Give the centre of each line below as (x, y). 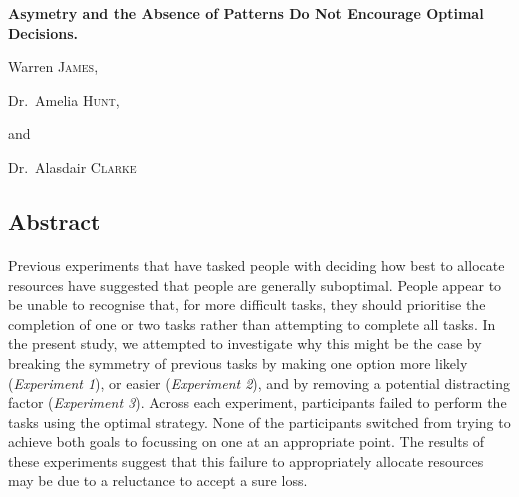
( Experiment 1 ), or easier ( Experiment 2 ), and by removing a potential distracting (259, 382)
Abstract (54, 220)
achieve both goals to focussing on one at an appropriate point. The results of (246, 441)
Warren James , (53, 66)
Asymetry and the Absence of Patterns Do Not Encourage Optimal (246, 13)
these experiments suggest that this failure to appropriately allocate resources (246, 460)
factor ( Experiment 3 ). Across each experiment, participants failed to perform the (257, 402)
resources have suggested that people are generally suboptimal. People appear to (255, 284)
